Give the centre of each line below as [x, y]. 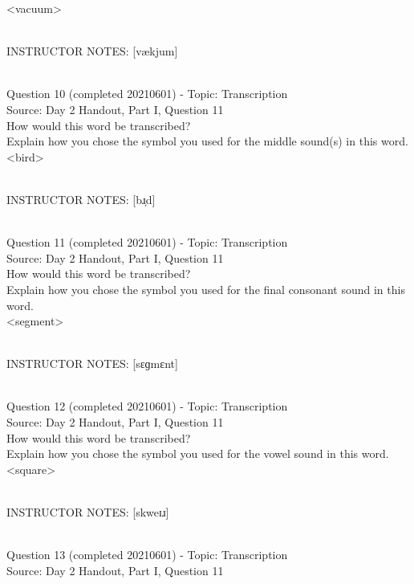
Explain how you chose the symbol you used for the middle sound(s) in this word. [207, 141]
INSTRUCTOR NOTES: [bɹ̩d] [81, 199]
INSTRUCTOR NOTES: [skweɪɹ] [88, 512]
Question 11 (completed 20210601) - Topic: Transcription [147, 242]
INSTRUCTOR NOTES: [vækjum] [92, 51]
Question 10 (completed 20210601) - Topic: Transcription [147, 94]
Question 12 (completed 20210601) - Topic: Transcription [147, 406]
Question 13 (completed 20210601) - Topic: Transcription [147, 555]
